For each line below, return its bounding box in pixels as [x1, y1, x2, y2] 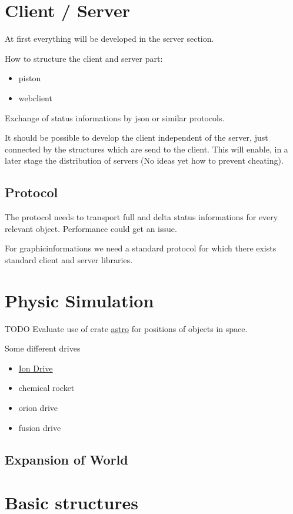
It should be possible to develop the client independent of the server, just [5, 131, 268, 144]
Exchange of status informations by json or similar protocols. [5, 111, 225, 124]
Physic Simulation [5, 288, 154, 312]
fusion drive [18, 421, 61, 433]
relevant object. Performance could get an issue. [5, 222, 177, 234]
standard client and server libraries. [5, 253, 133, 266]
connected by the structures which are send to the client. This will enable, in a [5, 142, 288, 155]
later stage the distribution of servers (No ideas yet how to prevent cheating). [5, 154, 284, 167]
